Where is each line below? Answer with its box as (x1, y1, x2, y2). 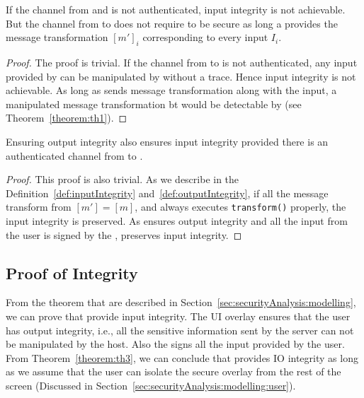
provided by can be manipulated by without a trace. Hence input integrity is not (6, 69, 356, 83)
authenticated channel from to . (6, 148, 143, 163)
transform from (6, 199, 72, 214)
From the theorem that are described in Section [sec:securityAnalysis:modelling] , (6, 295, 356, 310)
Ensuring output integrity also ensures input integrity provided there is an (6, 134, 329, 148)
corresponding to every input (142, 30, 268, 45)
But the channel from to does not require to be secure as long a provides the (6, 16, 338, 30)
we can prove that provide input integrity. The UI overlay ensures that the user (6, 308, 351, 323)
